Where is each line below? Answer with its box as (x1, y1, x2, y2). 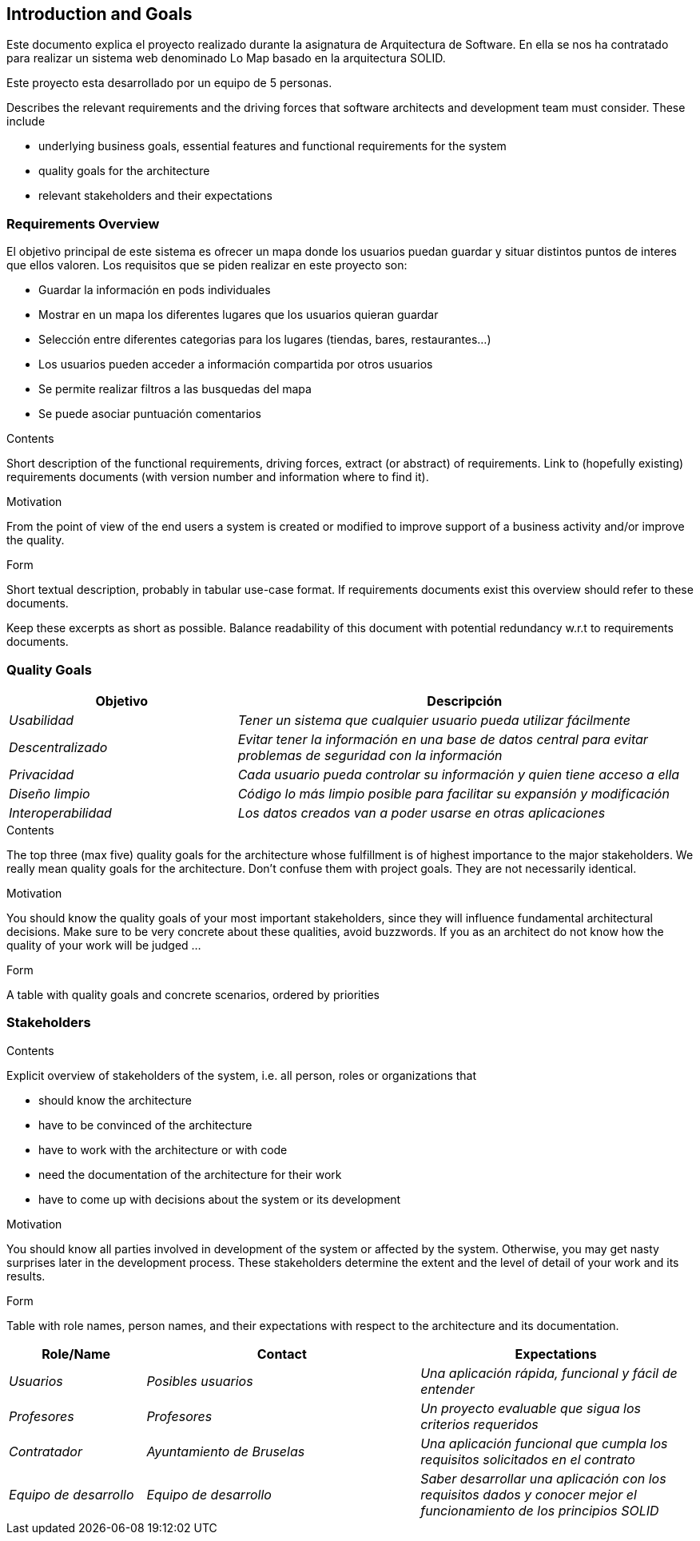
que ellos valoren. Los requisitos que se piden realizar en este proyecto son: (6, 258, 408, 273)
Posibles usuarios (146, 1372, 253, 1389)
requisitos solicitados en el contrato (420, 1451, 635, 1467)
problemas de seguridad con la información (237, 747, 503, 763)
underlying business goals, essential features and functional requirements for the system (38, 139, 507, 153)
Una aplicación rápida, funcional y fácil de (420, 1364, 678, 1381)
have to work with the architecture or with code (38, 1142, 288, 1157)
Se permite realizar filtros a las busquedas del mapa (38, 382, 312, 396)
